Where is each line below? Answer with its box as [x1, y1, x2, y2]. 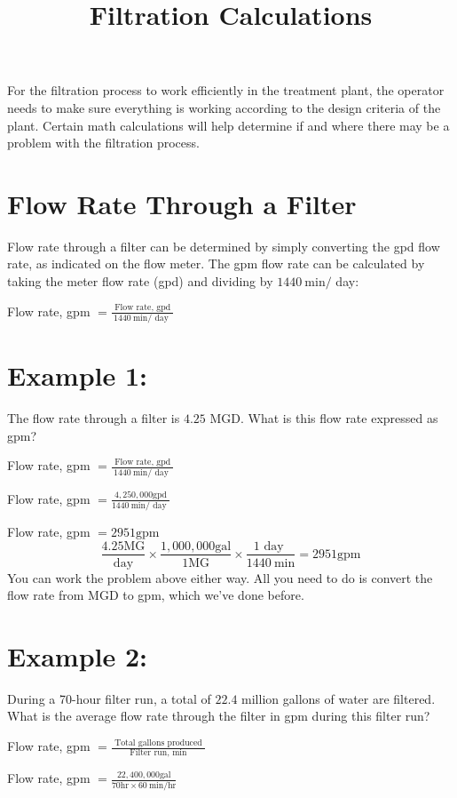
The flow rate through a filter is [7, 409, 180, 427]
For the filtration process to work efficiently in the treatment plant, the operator [7, 81, 445, 100]
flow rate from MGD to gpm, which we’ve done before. [7, 586, 304, 604]
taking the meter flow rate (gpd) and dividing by [7, 272, 273, 291]
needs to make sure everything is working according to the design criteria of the [7, 98, 441, 116]
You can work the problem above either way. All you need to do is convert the [7, 568, 433, 587]
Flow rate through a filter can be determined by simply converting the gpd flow [7, 236, 440, 255]
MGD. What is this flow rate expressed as [209, 409, 438, 427]
